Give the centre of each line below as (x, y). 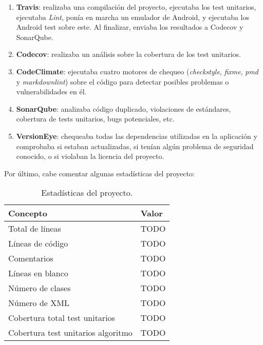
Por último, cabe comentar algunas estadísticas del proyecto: (99, 173)
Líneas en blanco (38, 273)
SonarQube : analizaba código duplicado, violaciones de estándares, (124, 108)
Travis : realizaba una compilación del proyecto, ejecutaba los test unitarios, (136, 7)
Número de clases (40, 288)
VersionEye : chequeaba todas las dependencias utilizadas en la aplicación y (137, 136)
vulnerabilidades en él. (51, 92)
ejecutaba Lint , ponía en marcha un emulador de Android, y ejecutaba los (133, 17)
